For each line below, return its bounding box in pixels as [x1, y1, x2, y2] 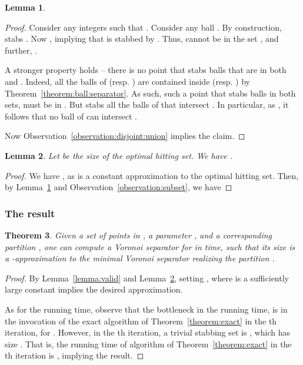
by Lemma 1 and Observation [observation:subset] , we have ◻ [5, 181, 232, 193]
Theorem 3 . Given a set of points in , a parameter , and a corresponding [5, 228, 272, 241]
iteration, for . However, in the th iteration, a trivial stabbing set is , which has [5, 326, 291, 339]
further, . [5, 44, 37, 56]
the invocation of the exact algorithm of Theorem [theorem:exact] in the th [5, 314, 277, 327]
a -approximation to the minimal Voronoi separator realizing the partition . [5, 252, 275, 264]
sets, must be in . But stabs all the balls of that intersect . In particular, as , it [5, 98, 289, 111]
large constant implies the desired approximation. [5, 283, 183, 296]
